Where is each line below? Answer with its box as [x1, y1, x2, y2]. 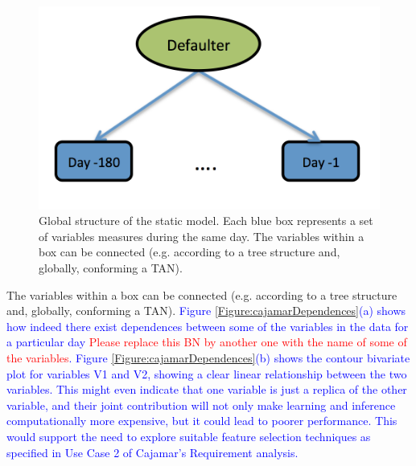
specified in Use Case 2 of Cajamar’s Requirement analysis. [6, 444, 299, 460]
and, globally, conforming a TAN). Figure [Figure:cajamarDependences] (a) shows [6, 302, 406, 319]
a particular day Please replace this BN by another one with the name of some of [6, 333, 407, 350]
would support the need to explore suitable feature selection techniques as [6, 427, 371, 444]
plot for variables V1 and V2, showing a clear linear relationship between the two [6, 365, 407, 382]
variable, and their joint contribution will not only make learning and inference [6, 396, 396, 413]
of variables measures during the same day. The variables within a [39, 227, 365, 244]
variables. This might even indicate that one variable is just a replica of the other [6, 381, 407, 398]
